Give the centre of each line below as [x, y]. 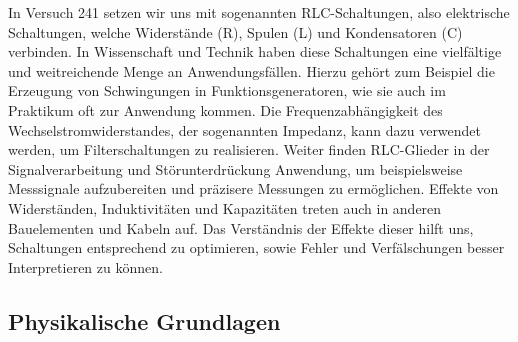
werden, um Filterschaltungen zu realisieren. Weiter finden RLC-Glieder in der [249, 149]
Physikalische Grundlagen [144, 320]
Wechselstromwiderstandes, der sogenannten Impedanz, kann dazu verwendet [245, 129]
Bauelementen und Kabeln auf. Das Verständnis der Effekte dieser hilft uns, [241, 227]
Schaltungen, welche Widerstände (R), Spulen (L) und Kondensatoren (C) [235, 31]
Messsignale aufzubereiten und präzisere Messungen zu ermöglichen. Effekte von [253, 188]
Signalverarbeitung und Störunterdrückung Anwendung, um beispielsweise [235, 168]
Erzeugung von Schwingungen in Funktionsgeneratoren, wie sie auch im [227, 90]
